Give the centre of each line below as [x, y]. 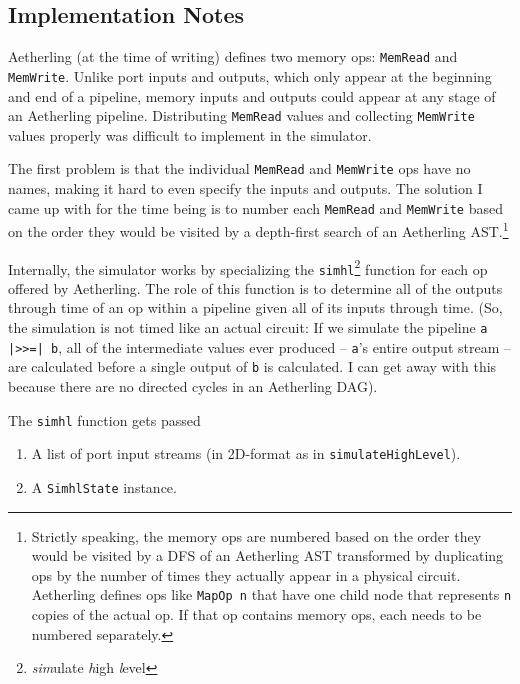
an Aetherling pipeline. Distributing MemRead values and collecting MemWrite [241, 115]
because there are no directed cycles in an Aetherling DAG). [193, 385]
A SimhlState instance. [104, 486]
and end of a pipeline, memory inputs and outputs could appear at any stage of [252, 95]
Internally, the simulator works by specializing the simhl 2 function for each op [248, 267]
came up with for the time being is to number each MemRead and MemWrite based [255, 207]
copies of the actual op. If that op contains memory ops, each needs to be [256, 613]
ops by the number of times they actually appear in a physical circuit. [246, 574]
